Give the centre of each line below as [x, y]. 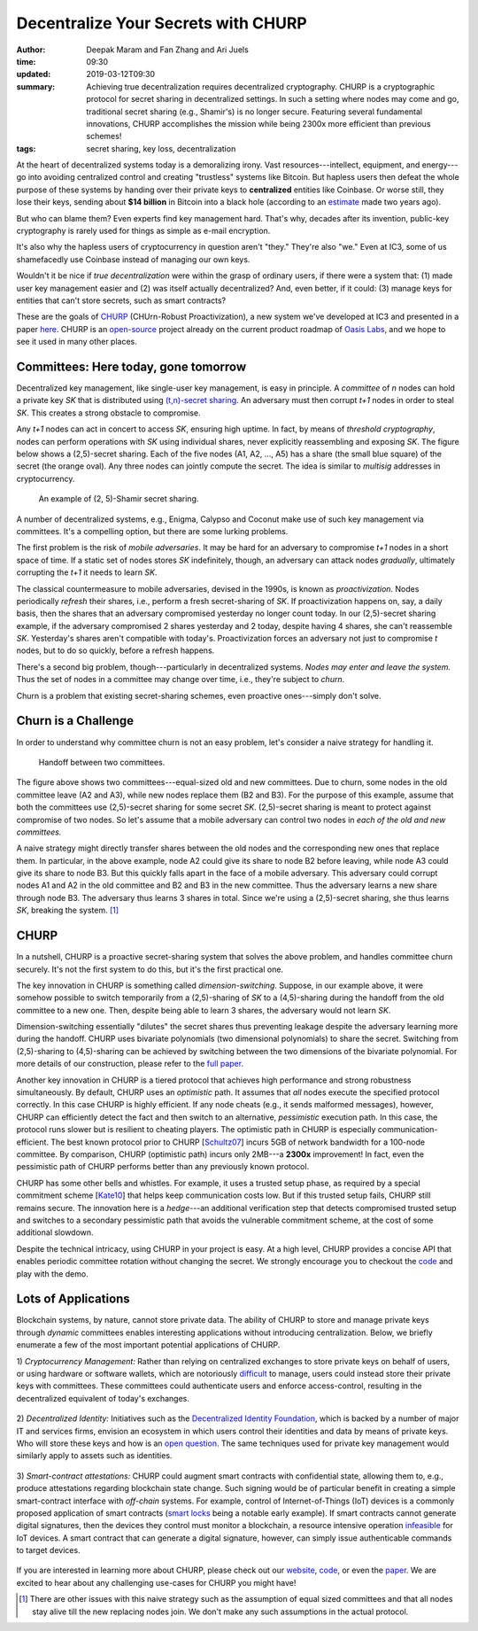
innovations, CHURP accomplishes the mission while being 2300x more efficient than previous [258, 123]
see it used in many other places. [77, 342]
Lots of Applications [73, 1299]
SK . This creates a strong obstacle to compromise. [108, 413]
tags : [26, 148]
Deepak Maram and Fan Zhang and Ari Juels [168, 50]
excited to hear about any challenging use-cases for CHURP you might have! [156, 1582]
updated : [34, 74]
